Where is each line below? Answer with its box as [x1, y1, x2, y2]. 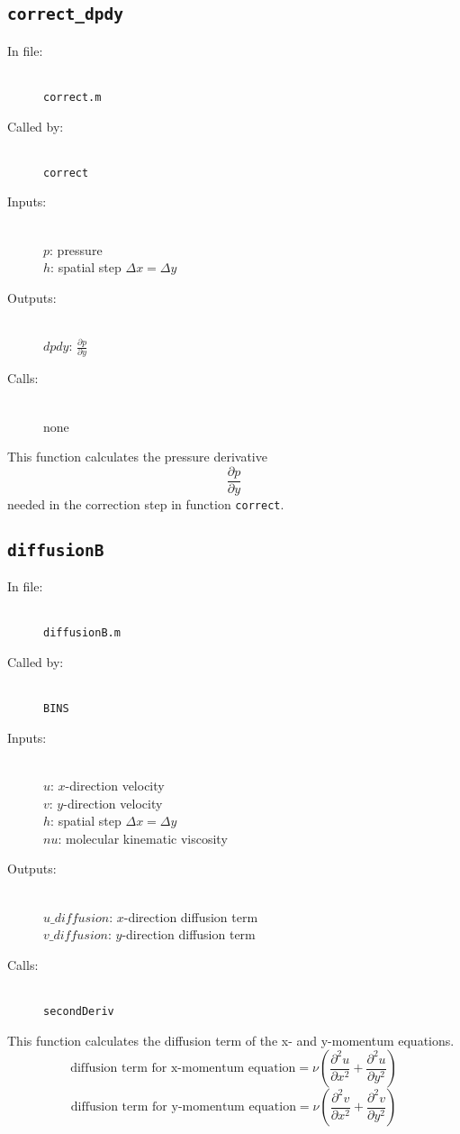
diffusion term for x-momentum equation [70, 1062, 296, 1075]
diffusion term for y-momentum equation [70, 1101, 296, 1114]
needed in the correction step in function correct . [7, 494, 284, 513]
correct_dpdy [7, 5, 123, 24]
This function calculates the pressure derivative [7, 447, 267, 466]
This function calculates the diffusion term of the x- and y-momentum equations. [7, 1030, 455, 1049]
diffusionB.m [43, 626, 121, 640]
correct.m [43, 90, 102, 104]
